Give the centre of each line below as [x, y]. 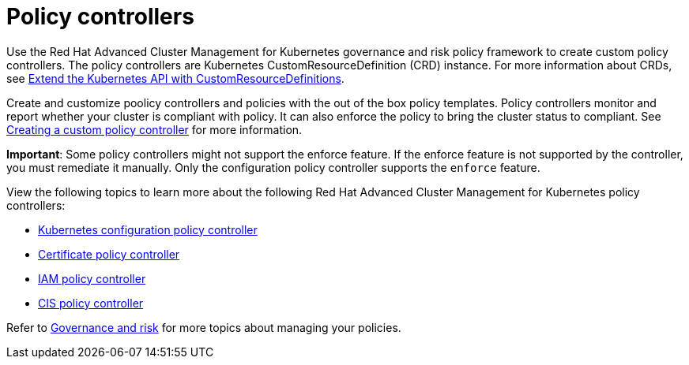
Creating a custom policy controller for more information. [154, 129]
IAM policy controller [92, 278]
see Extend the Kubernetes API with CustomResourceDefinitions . [175, 78]
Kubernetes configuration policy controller [148, 229]
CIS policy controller [91, 303]
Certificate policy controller [109, 254]
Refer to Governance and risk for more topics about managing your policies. [204, 327]
